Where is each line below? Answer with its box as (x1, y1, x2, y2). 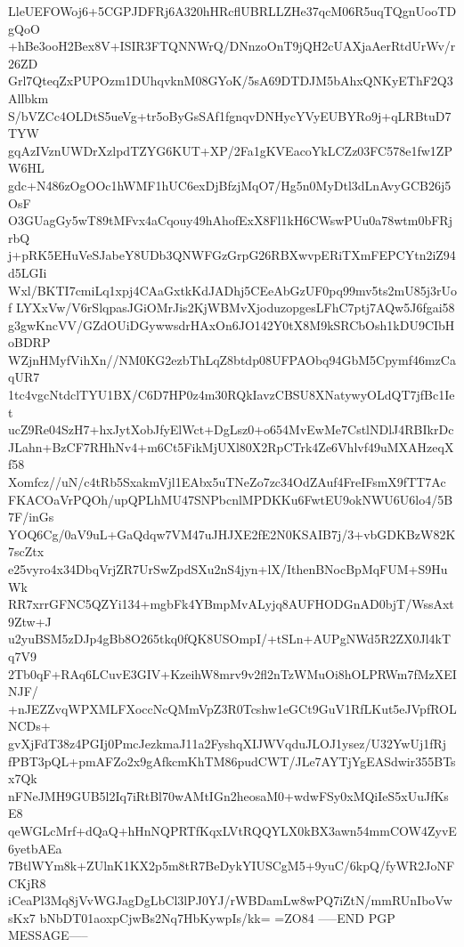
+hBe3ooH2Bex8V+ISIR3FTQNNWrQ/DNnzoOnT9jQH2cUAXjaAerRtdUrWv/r (8, 36, 456, 55)
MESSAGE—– (8, 926, 88, 944)
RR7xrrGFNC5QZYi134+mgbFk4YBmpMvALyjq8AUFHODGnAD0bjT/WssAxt (8, 595, 454, 613)
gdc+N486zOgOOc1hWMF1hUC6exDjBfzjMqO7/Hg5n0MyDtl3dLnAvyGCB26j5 (8, 175, 452, 194)
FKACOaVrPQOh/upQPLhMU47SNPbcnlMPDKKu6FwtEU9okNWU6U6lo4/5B (8, 490, 453, 508)
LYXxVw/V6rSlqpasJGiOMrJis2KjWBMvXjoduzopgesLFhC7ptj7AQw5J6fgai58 (15, 298, 455, 317)
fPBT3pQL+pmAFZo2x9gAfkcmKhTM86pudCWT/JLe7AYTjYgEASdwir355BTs (8, 751, 456, 770)
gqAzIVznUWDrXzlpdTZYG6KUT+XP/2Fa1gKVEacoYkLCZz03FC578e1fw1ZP (8, 141, 452, 159)
